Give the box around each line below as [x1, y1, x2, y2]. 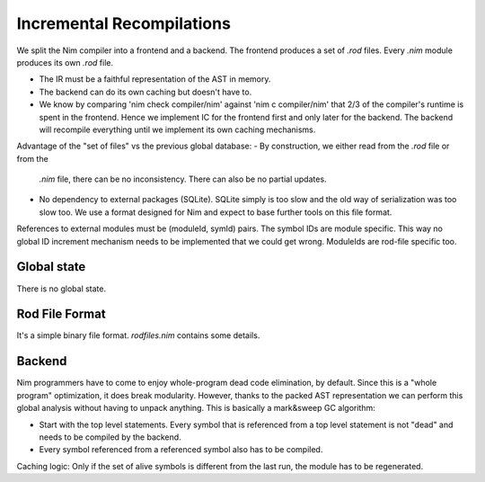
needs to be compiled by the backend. [39, 432, 181, 442]
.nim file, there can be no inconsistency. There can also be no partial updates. [39, 174, 327, 184]
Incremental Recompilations [16, 13, 231, 33]
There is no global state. [16, 283, 107, 294]
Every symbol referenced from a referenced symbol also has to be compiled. [39, 444, 323, 455]
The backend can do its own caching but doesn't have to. [39, 86, 252, 97]
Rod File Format [16, 307, 107, 322]
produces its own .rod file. [16, 57, 114, 67]
